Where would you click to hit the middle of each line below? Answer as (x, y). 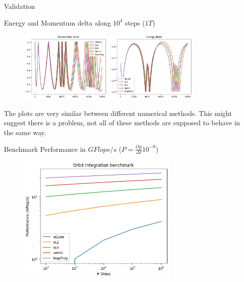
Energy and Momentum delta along (57, 22)
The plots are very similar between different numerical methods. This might (118, 113)
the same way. (25, 132)
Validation (20, 6)
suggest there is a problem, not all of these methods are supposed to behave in (122, 123)
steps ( (135, 22)
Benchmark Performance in (45, 149)
